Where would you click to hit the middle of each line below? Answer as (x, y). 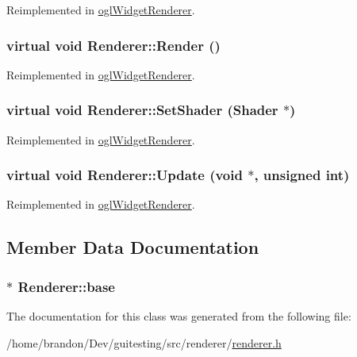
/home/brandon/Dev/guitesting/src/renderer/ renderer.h (144, 342)
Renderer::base (66, 286)
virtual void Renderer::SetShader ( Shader (142, 110)
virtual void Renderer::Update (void (125, 175)
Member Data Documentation (133, 247)
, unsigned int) (302, 175)
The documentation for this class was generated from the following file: (179, 316)
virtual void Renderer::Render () (113, 45)
